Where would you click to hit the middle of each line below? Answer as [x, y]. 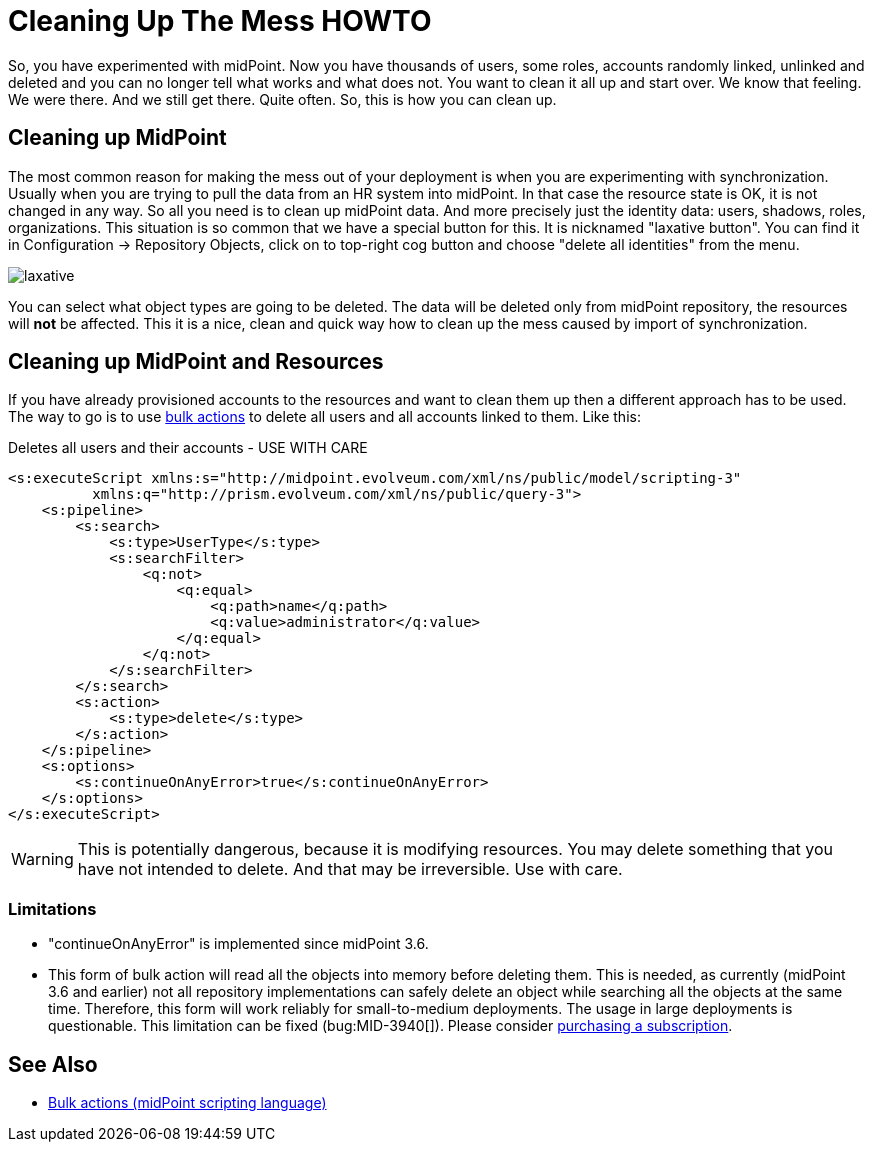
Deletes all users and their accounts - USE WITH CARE [188, 448]
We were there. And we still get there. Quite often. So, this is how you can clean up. [282, 99]
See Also [53, 1064]
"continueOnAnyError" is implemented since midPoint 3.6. [238, 944]
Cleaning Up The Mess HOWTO [220, 21]
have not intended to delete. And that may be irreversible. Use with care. [350, 869]
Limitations [52, 908]
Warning [42, 859]
